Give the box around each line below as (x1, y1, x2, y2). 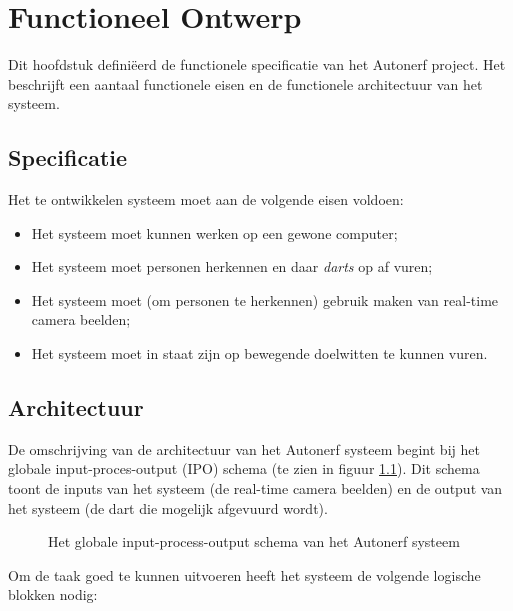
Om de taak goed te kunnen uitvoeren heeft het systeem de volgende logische (8, 564, 481, 585)
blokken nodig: (8, 584, 98, 605)
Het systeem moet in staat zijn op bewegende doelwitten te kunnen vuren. (31, 343, 488, 364)
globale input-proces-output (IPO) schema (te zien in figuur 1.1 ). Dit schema (8, 458, 480, 479)
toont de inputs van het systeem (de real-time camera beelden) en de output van (8, 478, 503, 499)
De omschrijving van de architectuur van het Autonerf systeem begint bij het (8, 438, 480, 459)
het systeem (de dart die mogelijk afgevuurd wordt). (8, 497, 328, 518)
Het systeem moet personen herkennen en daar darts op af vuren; (31, 256, 433, 277)
